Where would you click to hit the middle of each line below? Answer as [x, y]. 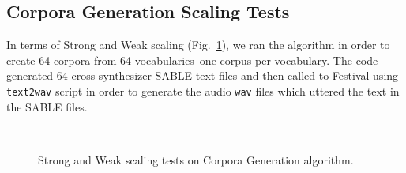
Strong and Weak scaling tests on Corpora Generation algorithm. [196, 159]
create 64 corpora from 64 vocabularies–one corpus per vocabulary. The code [192, 60]
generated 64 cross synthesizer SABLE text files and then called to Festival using [203, 75]
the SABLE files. [47, 106]
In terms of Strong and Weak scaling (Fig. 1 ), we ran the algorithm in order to [198, 45]
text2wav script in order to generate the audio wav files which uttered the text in [203, 90]
